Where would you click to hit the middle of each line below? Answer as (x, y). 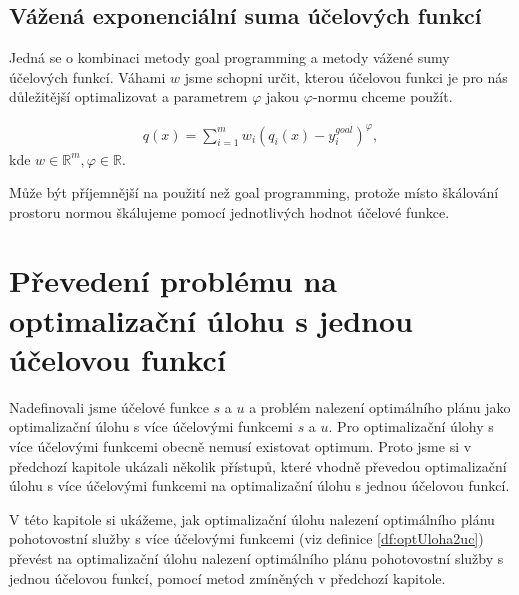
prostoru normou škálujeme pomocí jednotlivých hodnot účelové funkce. (229, 211)
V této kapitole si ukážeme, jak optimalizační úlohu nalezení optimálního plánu (252, 518)
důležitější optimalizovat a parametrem (128, 96)
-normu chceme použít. (382, 96)
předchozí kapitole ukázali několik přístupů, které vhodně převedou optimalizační (258, 465)
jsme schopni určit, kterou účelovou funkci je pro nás (346, 76)
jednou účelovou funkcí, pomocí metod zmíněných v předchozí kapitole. (227, 577)
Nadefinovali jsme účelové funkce (109, 406)
